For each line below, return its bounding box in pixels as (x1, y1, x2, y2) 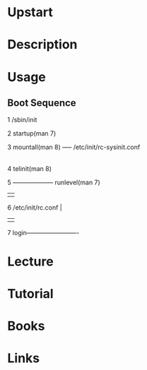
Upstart (7, 4, 53, 20)
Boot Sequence (7, 97, 76, 109)
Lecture (7, 253, 54, 269)
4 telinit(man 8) (7, 165, 52, 173)
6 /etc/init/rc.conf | (7, 203, 62, 212)
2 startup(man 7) (7, 129, 57, 138)
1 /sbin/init (7, 116, 37, 124)
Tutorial (7, 285, 54, 302)
